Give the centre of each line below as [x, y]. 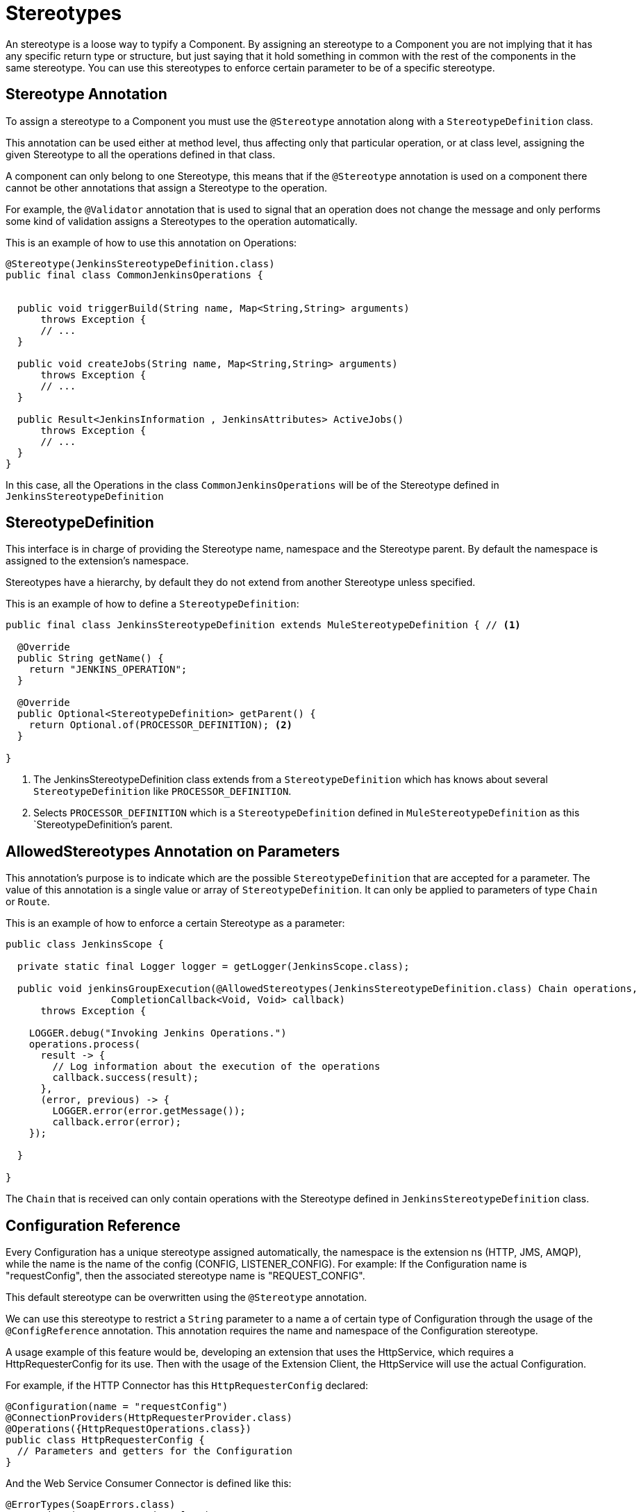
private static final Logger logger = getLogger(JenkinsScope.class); [213, 967]
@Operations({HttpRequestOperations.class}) [129, 1429]
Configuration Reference [93, 1225]
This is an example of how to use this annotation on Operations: [151, 242]
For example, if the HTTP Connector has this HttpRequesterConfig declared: [187, 1386]
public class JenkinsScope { [85, 944]
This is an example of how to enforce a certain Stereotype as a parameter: [175, 923]
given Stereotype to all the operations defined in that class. [141, 154]
